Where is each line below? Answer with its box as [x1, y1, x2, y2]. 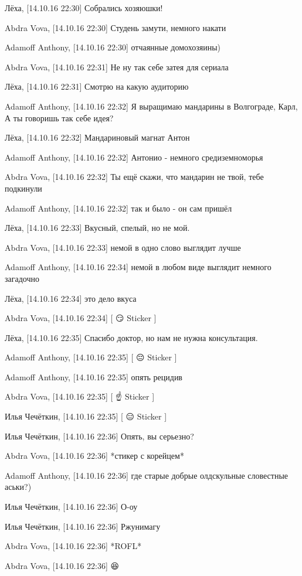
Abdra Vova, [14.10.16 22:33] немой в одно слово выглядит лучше [5, 241, 241, 253]
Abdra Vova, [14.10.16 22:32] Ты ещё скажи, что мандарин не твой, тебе [5, 171, 264, 183]
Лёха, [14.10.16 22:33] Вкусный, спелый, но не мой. [5, 221, 190, 234]
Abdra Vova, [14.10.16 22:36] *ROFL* [5, 540, 142, 552]
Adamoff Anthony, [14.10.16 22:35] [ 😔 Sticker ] [5, 351, 177, 363]
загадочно [5, 272, 39, 284]
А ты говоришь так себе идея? [5, 111, 114, 124]
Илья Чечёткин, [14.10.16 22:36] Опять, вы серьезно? [5, 430, 194, 442]
